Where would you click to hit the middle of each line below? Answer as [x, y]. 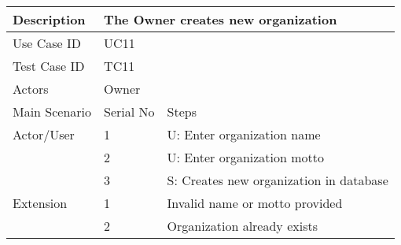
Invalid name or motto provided [255, 203]
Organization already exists [242, 226]
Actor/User [44, 134]
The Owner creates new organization [221, 19]
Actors [31, 89]
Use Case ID [47, 43]
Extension [40, 203]
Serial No [129, 111]
